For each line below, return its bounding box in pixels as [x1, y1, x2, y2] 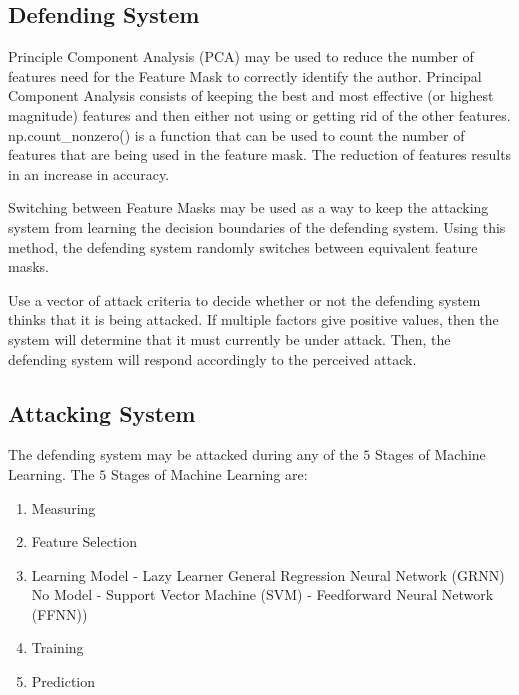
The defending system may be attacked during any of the [8, 444, 359, 465]
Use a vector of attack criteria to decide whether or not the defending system [8, 289, 481, 310]
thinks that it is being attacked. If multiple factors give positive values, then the [8, 309, 499, 330]
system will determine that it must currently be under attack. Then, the [8, 328, 451, 349]
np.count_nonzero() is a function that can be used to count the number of [8, 124, 465, 145]
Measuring [31, 497, 96, 518]
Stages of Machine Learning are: [110, 463, 308, 484]
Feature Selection [31, 531, 138, 552]
